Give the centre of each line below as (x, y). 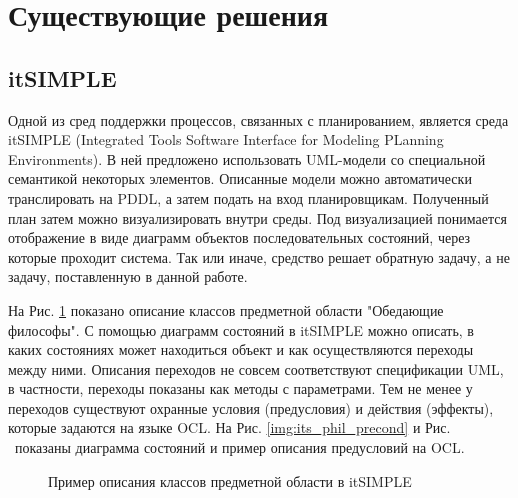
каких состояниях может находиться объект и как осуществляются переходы (241, 349)
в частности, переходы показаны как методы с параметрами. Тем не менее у (240, 388)
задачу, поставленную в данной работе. (128, 276)
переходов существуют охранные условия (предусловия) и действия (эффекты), (251, 407)
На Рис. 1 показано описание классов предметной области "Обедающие (226, 309)
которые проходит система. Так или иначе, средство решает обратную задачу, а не (259, 256)
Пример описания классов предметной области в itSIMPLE (230, 480)
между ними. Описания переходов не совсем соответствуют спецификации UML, (256, 368)
